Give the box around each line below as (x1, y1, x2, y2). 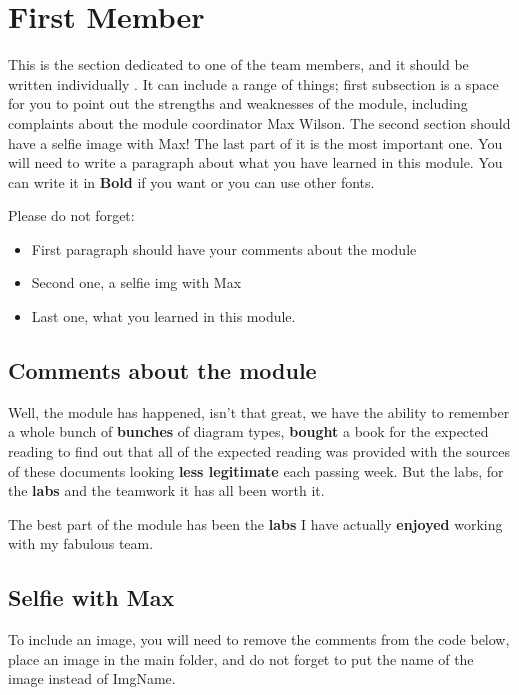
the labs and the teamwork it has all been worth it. (8, 480, 325, 501)
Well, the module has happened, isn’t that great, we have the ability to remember (8, 401, 510, 422)
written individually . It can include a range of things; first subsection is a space (8, 73, 499, 94)
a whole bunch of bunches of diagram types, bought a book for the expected (8, 421, 489, 442)
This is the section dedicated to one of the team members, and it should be (8, 54, 469, 75)
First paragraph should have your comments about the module (31, 238, 417, 259)
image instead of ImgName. (8, 668, 176, 689)
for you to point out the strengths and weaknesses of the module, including (8, 93, 468, 114)
